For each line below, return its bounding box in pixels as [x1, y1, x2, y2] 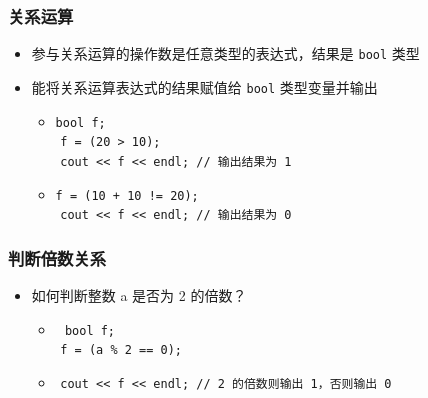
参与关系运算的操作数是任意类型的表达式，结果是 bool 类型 [31, 43, 420, 64]
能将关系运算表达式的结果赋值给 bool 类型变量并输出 [31, 76, 378, 97]
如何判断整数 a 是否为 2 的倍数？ [31, 285, 247, 306]
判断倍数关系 [8, 245, 107, 270]
